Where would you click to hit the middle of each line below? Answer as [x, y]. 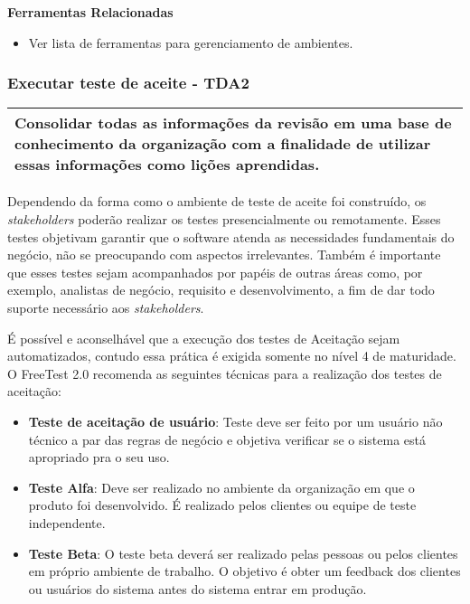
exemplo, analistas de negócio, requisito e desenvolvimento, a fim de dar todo [221, 290]
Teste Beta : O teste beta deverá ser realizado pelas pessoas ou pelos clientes [243, 553]
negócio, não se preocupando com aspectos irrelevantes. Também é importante [224, 255]
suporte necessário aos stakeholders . [106, 307]
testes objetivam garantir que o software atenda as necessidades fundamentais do [231, 236]
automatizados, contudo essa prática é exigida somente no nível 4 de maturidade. [232, 356]
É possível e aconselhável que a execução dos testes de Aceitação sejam [204, 338]
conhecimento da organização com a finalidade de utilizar [223, 144]
